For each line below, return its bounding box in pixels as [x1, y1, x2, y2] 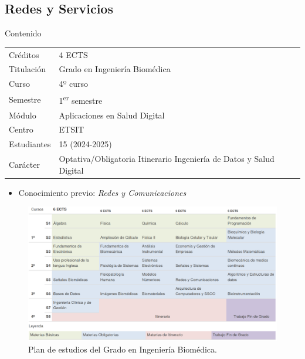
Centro [9, 123, 33, 136]
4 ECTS [59, 48, 88, 60]
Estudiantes [9, 138, 51, 150]
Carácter [9, 158, 40, 170]
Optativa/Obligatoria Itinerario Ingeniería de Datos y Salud [59, 153, 274, 165]
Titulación [9, 63, 46, 75]
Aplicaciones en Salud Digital [59, 109, 165, 121]
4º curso [59, 77, 89, 90]
